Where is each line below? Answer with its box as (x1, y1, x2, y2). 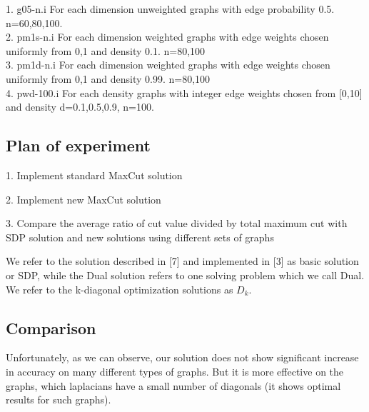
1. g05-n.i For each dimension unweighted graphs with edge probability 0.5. (6, 1, 335, 16)
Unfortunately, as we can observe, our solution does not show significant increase (6, 350, 359, 365)
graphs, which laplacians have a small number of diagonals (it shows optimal (6, 378, 341, 393)
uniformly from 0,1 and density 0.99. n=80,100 (6, 71, 211, 86)
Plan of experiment (6, 134, 151, 156)
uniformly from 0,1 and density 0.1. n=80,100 (6, 43, 206, 58)
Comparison (6, 316, 96, 338)
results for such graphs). (6, 392, 111, 407)
